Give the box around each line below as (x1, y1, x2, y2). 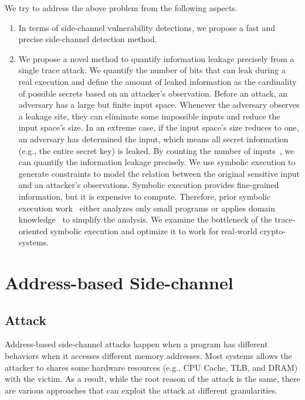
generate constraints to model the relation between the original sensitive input (18, 167, 300, 179)
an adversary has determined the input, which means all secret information (18, 132, 289, 145)
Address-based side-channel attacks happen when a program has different (5, 338, 268, 350)
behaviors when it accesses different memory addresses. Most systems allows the (5, 350, 292, 362)
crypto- (260, 224, 286, 237)
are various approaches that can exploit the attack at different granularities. (5, 384, 277, 396)
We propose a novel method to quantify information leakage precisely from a (18, 52, 294, 64)
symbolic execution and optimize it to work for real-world (50, 224, 257, 237)
